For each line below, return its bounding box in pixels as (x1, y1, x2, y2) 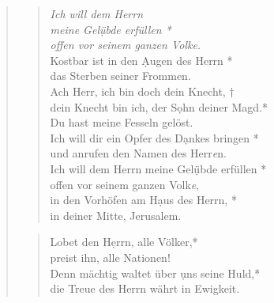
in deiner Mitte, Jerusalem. (50, 206, 182, 223)
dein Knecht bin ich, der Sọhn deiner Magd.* (50, 98, 268, 115)
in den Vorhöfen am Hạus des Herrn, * (50, 191, 237, 208)
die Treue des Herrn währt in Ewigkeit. (50, 280, 240, 297)
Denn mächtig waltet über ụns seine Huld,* (50, 264, 261, 281)
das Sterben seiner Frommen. (50, 67, 191, 84)
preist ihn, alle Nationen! (50, 248, 171, 265)
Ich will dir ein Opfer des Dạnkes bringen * (50, 129, 259, 146)
